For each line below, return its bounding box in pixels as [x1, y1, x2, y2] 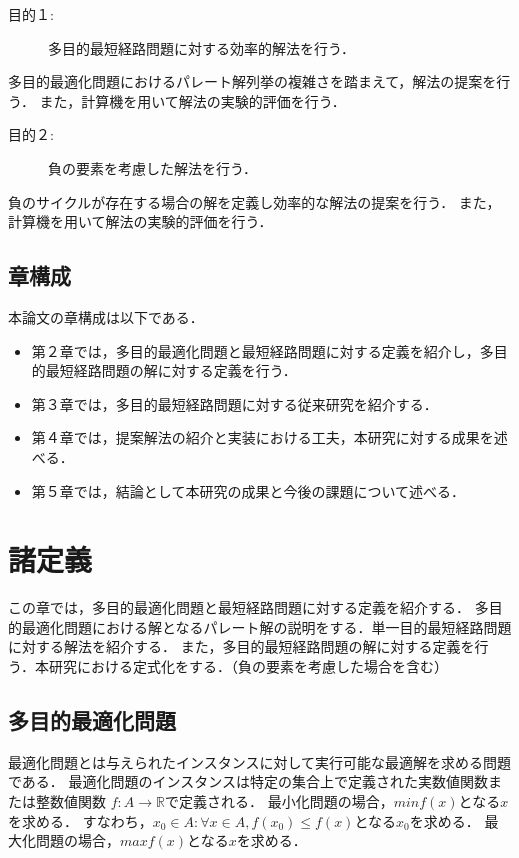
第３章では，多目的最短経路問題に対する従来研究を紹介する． [31, 393, 438, 414]
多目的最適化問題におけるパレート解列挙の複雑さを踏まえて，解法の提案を [8, 71, 497, 92]
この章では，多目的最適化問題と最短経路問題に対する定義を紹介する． [8, 597, 470, 618]
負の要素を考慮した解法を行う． [48, 157, 257, 178]
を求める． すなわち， [8, 810, 153, 831]
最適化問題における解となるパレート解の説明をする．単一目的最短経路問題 [21, 616, 512, 637]
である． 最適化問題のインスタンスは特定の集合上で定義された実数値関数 [8, 771, 488, 792]
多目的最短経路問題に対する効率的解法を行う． [48, 37, 355, 58]
